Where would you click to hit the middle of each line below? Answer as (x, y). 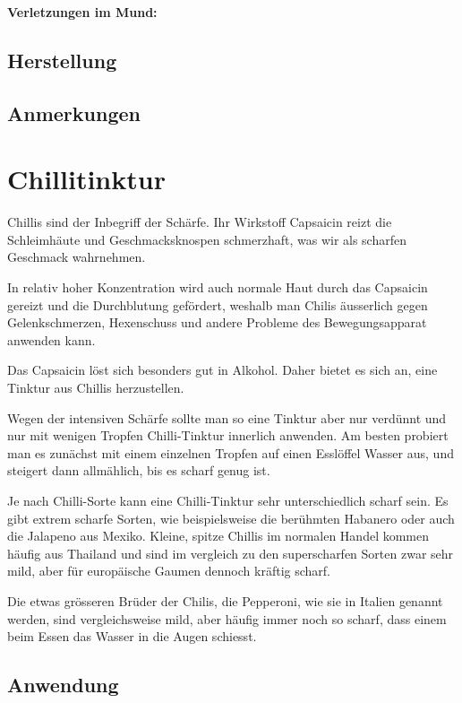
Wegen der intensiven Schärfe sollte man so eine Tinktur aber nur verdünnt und (227, 417)
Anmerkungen (74, 113)
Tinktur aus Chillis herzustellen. (96, 388)
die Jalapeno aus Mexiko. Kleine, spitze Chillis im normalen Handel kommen (218, 536)
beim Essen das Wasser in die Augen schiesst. (132, 636)
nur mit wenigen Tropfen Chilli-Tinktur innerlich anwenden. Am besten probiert (228, 435)
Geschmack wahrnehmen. (77, 257)
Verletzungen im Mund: (82, 12)
